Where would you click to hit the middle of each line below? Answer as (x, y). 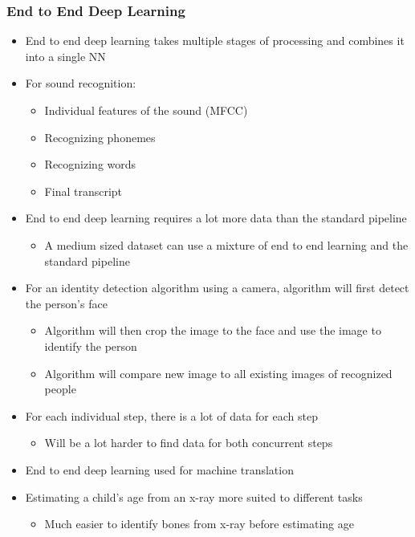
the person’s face (66, 303)
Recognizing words (90, 164)
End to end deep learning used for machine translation (159, 469)
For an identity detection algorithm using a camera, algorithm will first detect (217, 288)
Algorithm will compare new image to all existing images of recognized (218, 373)
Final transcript (83, 191)
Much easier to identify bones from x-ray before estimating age (199, 524)
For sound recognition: (81, 83)
